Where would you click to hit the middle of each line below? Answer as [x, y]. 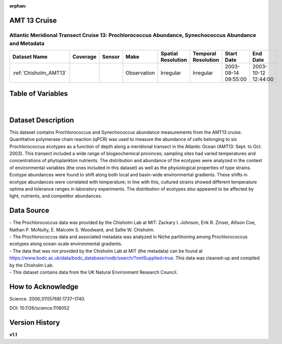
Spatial [169, 54]
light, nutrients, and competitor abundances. [56, 196]
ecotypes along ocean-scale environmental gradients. [66, 244]
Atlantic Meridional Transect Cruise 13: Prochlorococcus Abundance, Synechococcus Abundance [133, 35]
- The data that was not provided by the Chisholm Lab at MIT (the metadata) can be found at [106, 251]
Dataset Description [42, 120]
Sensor [111, 57]
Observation [140, 73]
